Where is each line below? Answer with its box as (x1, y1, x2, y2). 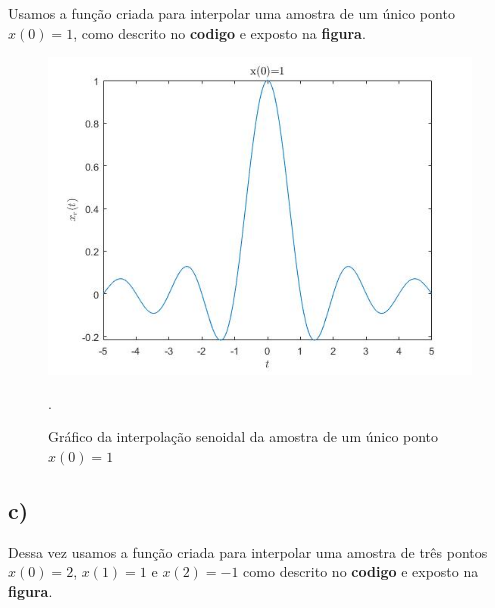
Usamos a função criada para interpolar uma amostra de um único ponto (8, 3, 455, 23)
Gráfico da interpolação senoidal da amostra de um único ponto (48, 426, 439, 447)
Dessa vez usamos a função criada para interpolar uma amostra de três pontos (8, 541, 488, 562)
